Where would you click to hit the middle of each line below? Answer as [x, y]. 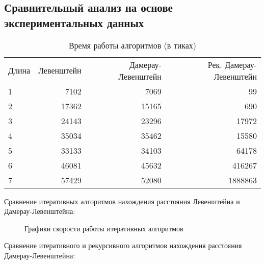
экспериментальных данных [74, 22]
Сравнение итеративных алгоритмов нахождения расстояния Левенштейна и [122, 201]
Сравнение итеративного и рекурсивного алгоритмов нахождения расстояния [123, 245]
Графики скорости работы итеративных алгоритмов [104, 228]
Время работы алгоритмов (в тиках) [132, 45]
